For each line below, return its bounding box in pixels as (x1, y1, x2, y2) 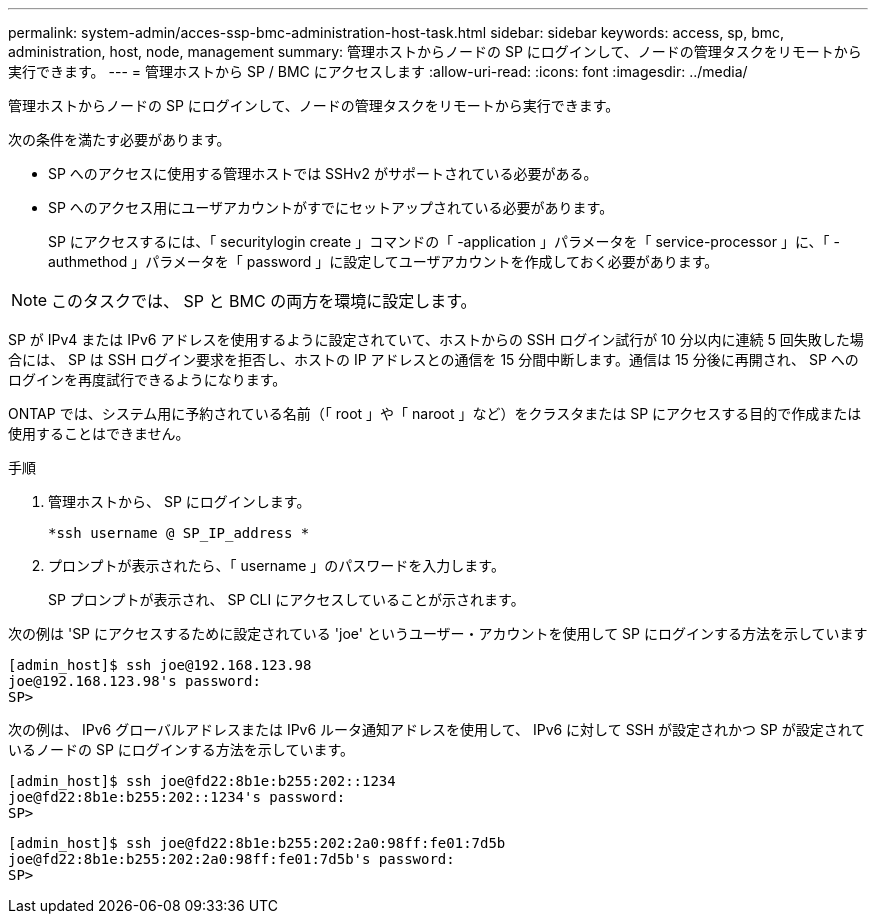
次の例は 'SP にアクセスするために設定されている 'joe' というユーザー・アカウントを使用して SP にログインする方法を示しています (8, 625, 868, 642)
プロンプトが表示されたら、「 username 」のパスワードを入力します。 (48, 557, 505, 574)
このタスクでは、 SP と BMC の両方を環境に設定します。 (51, 291, 477, 311)
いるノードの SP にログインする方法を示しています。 (8, 741, 354, 758)
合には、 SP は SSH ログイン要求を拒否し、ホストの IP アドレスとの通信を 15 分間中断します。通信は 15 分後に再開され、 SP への (8, 351, 859, 368)
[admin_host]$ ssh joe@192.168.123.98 (8, 657, 312, 673)
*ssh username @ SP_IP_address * (48, 525, 310, 541)
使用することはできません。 (8, 425, 190, 442)
